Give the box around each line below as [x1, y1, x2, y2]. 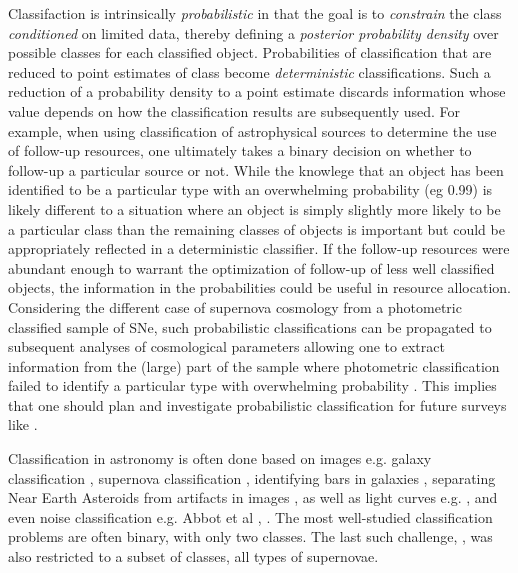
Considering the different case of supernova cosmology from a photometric [8, 296, 462, 317]
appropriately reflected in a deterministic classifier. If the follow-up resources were [8, 238, 510, 259]
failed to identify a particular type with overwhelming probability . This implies [8, 375, 497, 396]
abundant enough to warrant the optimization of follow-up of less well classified [8, 257, 495, 278]
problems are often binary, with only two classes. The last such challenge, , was [8, 526, 493, 547]
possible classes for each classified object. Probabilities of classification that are [8, 42, 492, 63]
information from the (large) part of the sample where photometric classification [8, 355, 500, 376]
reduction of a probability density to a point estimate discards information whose [8, 81, 506, 102]
